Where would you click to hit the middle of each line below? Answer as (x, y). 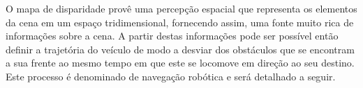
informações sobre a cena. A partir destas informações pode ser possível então (172, 36)
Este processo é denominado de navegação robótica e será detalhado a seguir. (171, 76)
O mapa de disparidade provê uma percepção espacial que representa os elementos (181, 8)
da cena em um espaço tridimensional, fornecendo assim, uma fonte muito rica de (180, 22)
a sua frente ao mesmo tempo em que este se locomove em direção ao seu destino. (180, 63)
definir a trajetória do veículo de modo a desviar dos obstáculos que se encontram (180, 49)
